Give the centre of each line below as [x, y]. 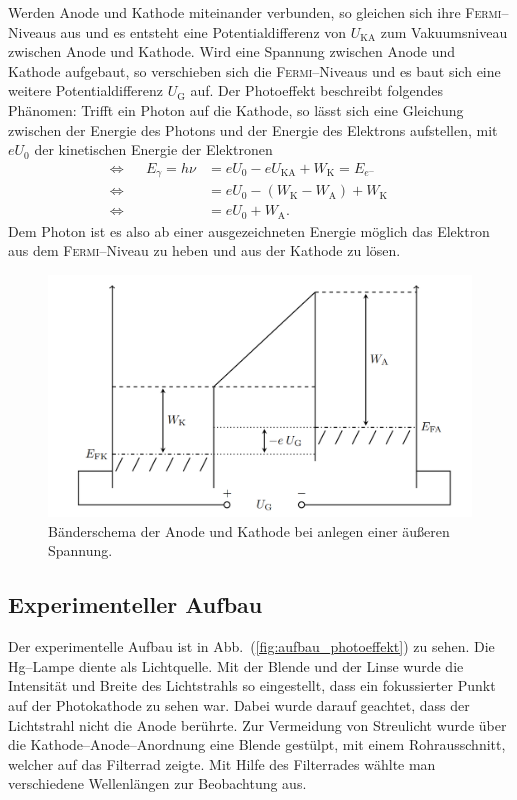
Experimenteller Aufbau [135, 604]
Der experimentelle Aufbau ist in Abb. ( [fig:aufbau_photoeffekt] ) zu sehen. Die [251, 646]
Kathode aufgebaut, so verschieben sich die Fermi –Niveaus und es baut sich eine [254, 70]
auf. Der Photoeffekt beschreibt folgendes [317, 90]
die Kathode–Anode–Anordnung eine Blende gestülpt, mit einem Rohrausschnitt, [257, 744]
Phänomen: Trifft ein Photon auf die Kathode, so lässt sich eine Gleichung [236, 109]
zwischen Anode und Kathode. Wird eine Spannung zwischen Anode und [232, 51]
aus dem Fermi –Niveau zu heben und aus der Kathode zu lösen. [204, 250]
